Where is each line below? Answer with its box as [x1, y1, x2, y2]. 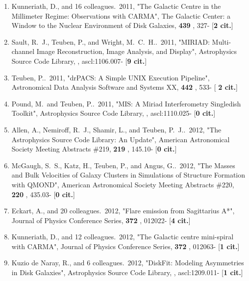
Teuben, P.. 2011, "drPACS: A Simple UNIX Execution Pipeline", [11, 72, 210, 82]
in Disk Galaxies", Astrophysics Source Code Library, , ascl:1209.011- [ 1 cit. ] [11, 267, 243, 278]
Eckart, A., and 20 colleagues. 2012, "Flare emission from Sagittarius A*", [11, 205, 235, 216]
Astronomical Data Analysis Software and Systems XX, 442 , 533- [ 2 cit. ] [11, 82, 238, 92]
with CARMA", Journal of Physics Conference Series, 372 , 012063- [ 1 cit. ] [11, 241, 240, 251]
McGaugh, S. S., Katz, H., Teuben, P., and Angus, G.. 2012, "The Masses [11, 160, 235, 170]
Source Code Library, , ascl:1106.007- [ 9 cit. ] [11, 55, 147, 66]
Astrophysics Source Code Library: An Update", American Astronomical [11, 134, 230, 144]
